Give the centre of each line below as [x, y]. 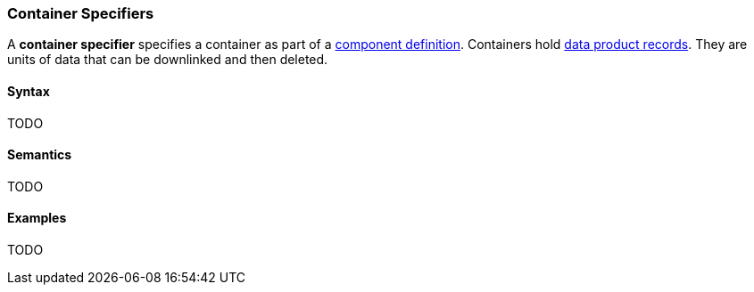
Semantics [40, 155]
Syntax [29, 91]
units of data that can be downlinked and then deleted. [168, 60]
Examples [37, 218]
